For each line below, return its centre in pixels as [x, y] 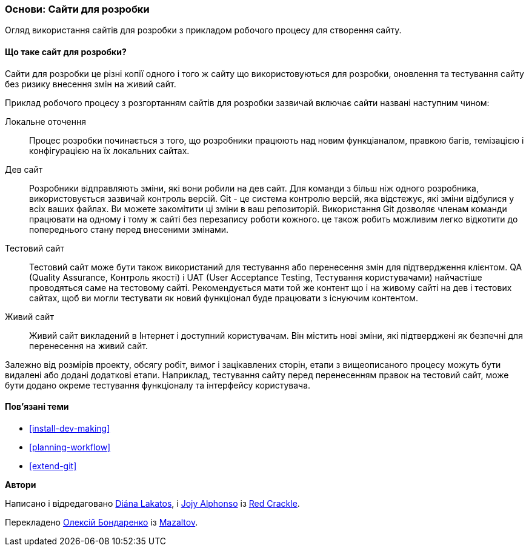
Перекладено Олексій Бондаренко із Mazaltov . [101, 522]
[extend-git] [53, 466]
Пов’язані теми [37, 407]
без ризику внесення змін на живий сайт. [91, 84]
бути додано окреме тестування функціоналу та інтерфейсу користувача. [158, 385]
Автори [21, 484]
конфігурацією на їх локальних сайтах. [109, 150]
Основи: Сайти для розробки [77, 9]
